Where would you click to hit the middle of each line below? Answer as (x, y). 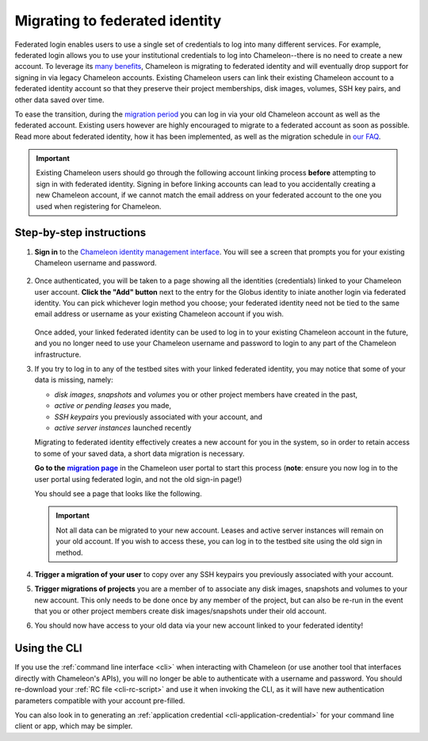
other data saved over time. (59, 100)
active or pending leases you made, (113, 406)
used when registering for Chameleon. (99, 206)
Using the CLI (48, 649)
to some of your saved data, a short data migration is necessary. (139, 453)
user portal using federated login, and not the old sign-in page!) (138, 479)
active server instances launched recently (123, 428)
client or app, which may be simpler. (74, 726)
